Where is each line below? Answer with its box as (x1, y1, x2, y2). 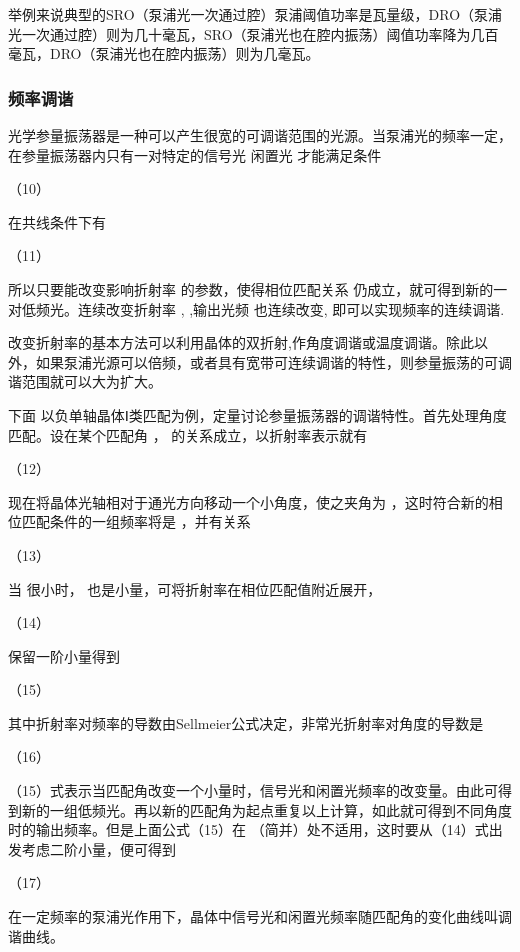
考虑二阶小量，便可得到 (21, 838, 176, 859)
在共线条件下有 (8, 211, 106, 232)
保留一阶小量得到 (8, 645, 120, 666)
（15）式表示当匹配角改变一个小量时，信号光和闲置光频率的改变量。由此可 (8, 780, 498, 801)
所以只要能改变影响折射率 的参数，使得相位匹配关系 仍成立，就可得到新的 (8, 278, 494, 299)
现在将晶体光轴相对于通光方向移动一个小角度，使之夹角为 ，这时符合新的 (8, 491, 489, 512)
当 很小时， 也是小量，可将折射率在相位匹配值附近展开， (8, 578, 382, 599)
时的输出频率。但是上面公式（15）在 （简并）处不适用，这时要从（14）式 (8, 819, 489, 840)
